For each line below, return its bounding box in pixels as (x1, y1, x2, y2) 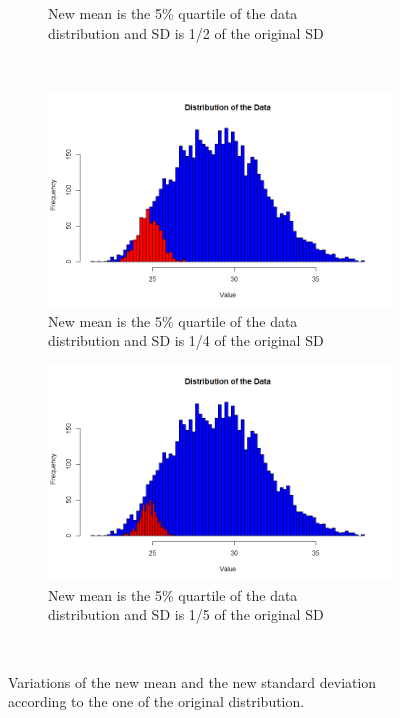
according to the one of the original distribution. (8, 691, 305, 712)
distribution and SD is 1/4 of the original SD (48, 330, 324, 351)
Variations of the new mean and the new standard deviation (8, 671, 377, 692)
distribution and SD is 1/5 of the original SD (48, 604, 324, 625)
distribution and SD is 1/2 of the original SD (48, 22, 324, 43)
